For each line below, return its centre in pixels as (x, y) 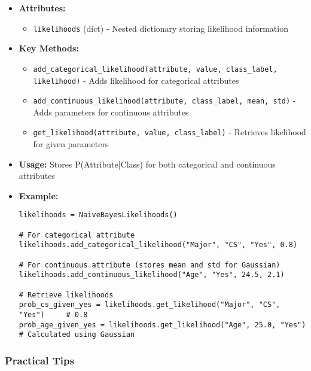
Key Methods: (49, 48)
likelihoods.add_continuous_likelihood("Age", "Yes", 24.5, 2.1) (152, 275)
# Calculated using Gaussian (77, 335)
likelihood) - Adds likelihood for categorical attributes (136, 80)
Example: (39, 195)
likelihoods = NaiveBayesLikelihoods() (98, 215)
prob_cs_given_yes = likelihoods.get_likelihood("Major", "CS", (150, 305)
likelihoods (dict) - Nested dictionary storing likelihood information (161, 28)
